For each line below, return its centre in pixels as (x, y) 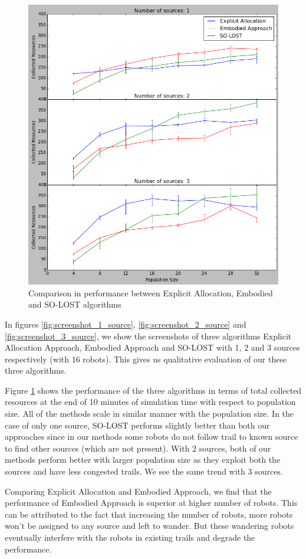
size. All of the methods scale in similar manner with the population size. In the (149, 413)
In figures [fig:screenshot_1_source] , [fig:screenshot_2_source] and (126, 324)
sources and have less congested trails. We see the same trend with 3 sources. (144, 471)
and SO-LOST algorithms (75, 304)
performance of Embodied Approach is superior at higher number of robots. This (151, 503)
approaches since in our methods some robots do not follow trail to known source (152, 437)
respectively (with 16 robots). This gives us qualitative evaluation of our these (146, 359)
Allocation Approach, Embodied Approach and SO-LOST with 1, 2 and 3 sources (152, 347)
